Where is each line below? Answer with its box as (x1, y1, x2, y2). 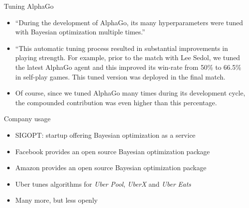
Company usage (4, 113, 51, 124)
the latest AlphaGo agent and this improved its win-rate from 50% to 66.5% (15, 62, 241, 72)
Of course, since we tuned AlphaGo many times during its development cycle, (15, 88, 246, 98)
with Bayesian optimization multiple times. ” (15, 27, 146, 37)
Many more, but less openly (15, 195, 98, 205)
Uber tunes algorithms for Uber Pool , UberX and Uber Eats (15, 178, 191, 189)
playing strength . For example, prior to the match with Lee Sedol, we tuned (15, 52, 240, 63)
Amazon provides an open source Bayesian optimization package (15, 162, 206, 173)
